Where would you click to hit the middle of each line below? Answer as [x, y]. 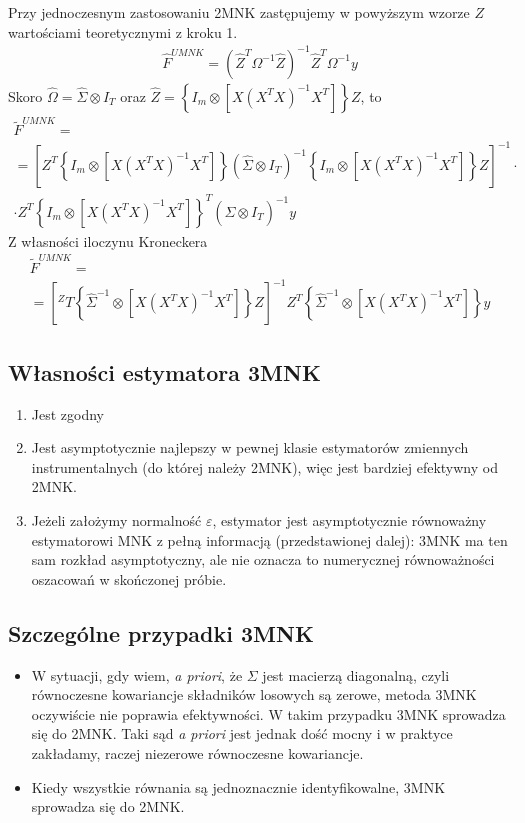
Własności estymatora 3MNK [164, 371]
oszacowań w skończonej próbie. [129, 578]
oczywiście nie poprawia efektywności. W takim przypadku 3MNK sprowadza [268, 713]
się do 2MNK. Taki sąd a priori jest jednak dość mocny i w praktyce [242, 733]
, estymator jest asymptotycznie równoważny [349, 519]
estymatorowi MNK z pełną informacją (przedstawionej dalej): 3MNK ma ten [269, 539]
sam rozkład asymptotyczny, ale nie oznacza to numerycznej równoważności [263, 559]
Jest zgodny [68, 413]
